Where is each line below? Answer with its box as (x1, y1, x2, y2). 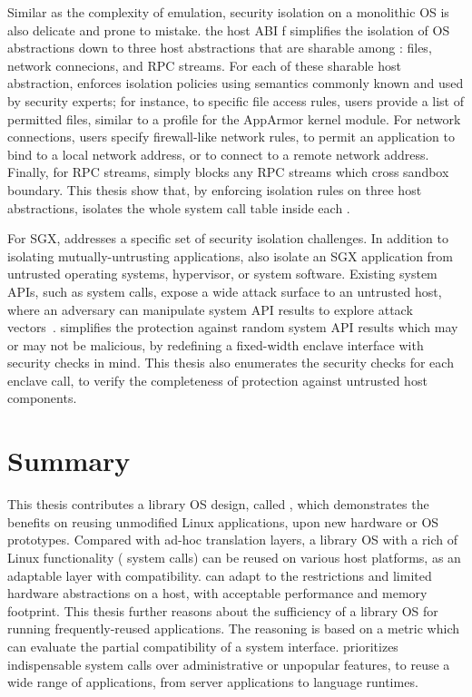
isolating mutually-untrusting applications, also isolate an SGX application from (7, 246, 454, 265)
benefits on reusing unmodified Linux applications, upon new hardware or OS (7, 512, 439, 531)
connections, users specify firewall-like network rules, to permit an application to (7, 127, 455, 146)
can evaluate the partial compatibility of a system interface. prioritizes (7, 636, 398, 655)
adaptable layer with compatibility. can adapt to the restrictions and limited (7, 565, 432, 584)
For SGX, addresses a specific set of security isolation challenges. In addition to (7, 229, 448, 248)
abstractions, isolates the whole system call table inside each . (7, 198, 350, 217)
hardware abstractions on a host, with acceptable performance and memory (7, 584, 428, 603)
